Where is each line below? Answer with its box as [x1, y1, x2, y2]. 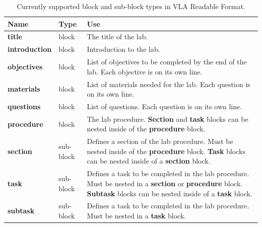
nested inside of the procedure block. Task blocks [87, 145, 245, 156]
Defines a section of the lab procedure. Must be [87, 136, 233, 146]
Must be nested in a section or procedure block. [87, 178, 243, 188]
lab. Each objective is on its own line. [87, 66, 203, 77]
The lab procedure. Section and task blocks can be [87, 113, 248, 124]
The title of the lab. [87, 31, 148, 42]
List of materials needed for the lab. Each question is [87, 79, 250, 89]
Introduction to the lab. [87, 44, 160, 54]
